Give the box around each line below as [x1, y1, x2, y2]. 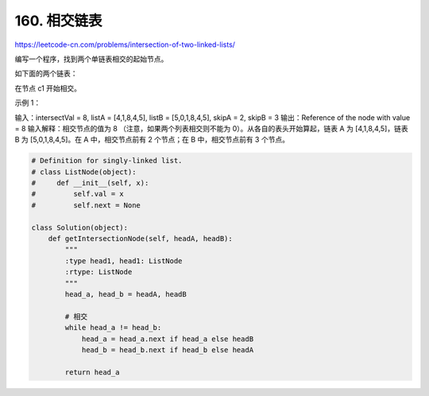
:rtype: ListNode [64, 267, 133, 277]
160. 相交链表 [14, 12, 102, 29]
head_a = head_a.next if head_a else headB [81, 334, 254, 344]
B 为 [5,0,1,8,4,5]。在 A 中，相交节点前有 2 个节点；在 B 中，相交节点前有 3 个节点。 [14, 135, 290, 145]
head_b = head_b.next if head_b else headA [81, 345, 254, 354]
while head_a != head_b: [64, 323, 162, 332]
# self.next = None [31, 200, 141, 210]
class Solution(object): [31, 223, 129, 232]
